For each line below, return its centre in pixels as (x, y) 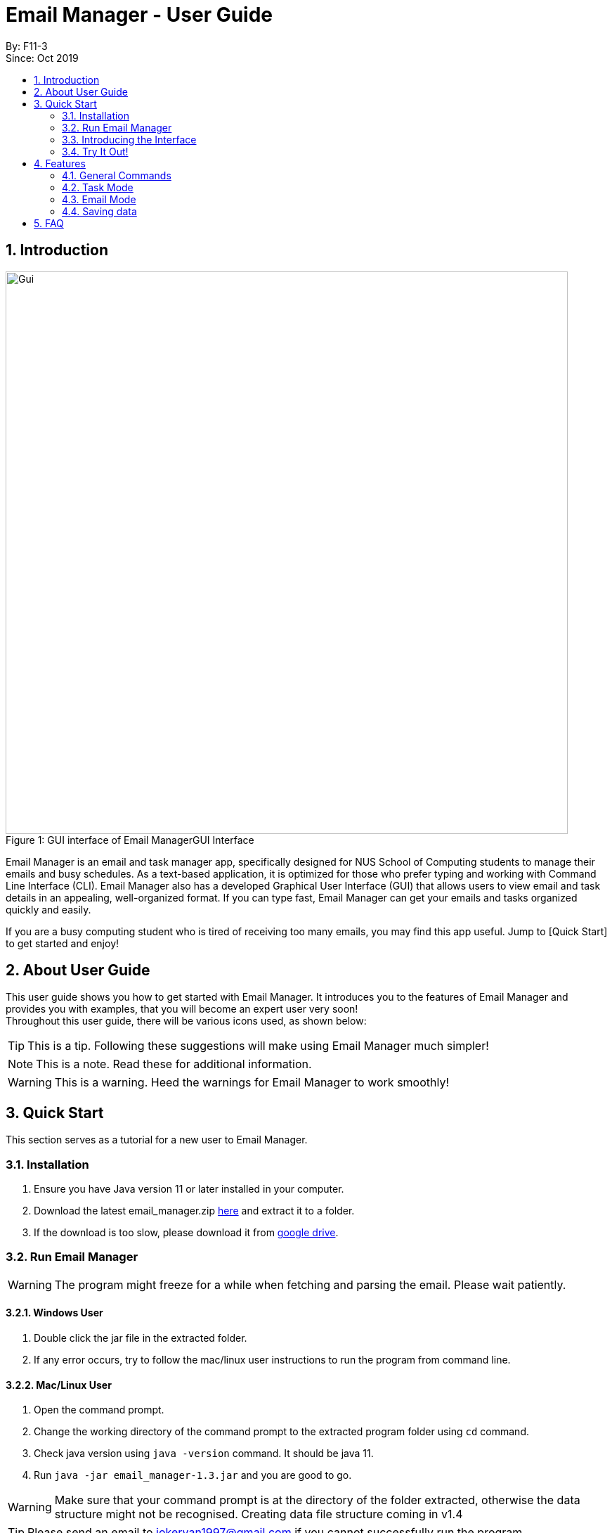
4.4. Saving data (99, 211)
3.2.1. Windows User (54, 1313)
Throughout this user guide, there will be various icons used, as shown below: (186, 1021)
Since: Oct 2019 (42, 58)
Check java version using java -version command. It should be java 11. (204, 1454)
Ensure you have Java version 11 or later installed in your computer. (189, 1189)
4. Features (60, 163)
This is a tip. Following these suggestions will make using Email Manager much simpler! (258, 1046)
